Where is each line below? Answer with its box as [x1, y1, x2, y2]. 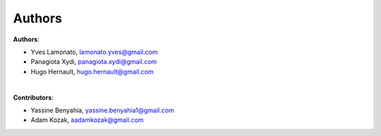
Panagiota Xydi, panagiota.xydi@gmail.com [30, 57, 157, 66]
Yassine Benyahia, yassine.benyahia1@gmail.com [30, 106, 174, 114]
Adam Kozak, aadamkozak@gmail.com [30, 116, 144, 124]
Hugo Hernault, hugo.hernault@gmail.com [30, 67, 155, 76]
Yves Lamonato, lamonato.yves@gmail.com [30, 48, 158, 56]
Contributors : [13, 93, 54, 102]
